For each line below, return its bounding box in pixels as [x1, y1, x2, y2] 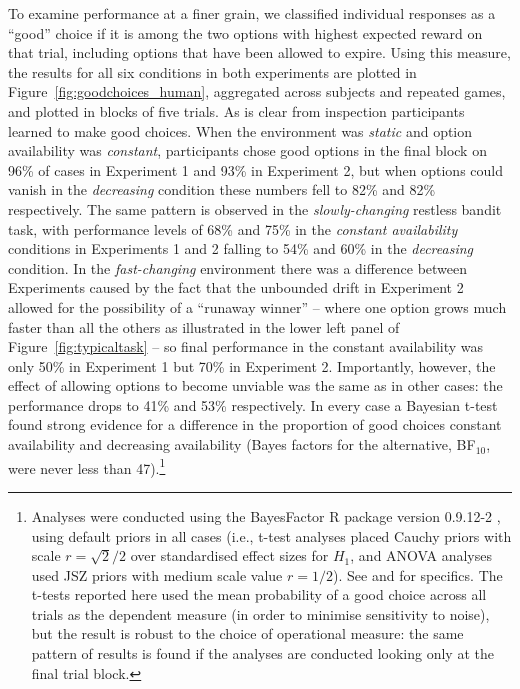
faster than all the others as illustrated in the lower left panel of [8, 316, 400, 337]
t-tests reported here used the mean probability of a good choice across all [31, 584, 487, 605]
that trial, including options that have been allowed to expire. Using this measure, [8, 42, 511, 63]
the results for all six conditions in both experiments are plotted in [8, 61, 417, 82]
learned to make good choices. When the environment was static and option [8, 120, 473, 141]
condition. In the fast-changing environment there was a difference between [8, 257, 468, 278]
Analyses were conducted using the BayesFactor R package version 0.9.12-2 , [31, 505, 501, 526]
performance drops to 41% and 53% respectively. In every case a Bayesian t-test [8, 394, 498, 415]
